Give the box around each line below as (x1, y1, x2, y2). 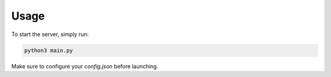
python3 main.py (24, 46, 74, 54)
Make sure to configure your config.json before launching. (11, 62, 159, 70)
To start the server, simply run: (11, 31, 89, 38)
